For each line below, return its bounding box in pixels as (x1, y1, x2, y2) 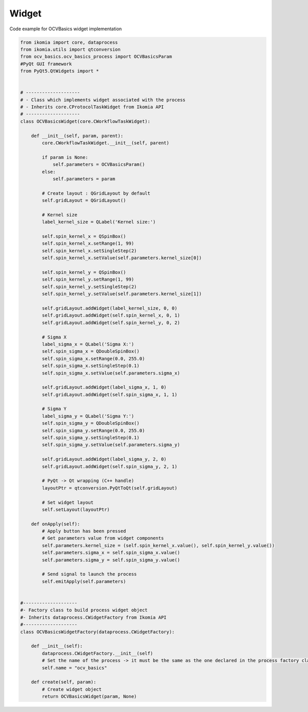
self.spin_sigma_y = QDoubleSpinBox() (42, 420, 140, 426)
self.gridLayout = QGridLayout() (42, 198, 126, 203)
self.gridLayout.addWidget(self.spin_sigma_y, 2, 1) (42, 463, 178, 470)
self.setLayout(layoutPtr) (42, 507, 110, 512)
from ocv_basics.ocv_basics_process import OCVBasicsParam (20, 54, 172, 60)
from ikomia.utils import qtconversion (20, 46, 121, 52)
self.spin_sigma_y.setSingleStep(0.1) (42, 435, 140, 441)
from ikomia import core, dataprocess (20, 39, 118, 45)
